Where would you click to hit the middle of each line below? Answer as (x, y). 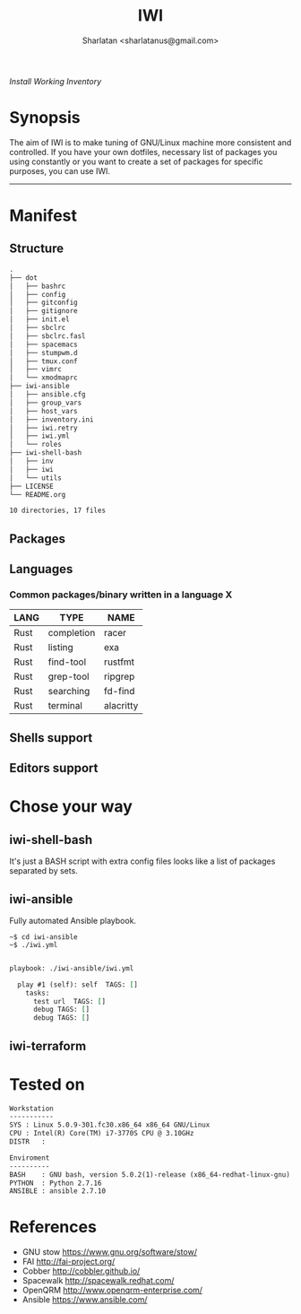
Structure (37, 249)
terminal (65, 706)
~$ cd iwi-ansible (43, 937)
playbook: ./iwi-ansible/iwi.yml (72, 968)
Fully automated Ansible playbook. (73, 920)
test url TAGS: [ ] (69, 1001)
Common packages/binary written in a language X (121, 595)
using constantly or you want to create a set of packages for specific (136, 161)
